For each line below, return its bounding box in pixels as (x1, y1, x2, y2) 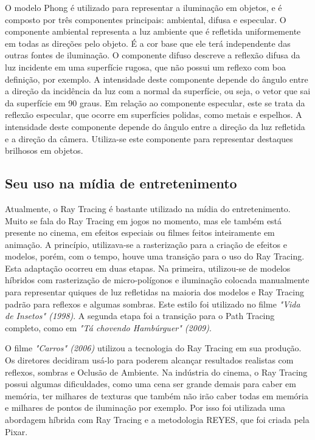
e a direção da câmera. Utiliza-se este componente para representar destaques (5, 132, 293, 145)
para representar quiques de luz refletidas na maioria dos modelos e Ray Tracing (5, 286, 304, 298)
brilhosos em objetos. (5, 144, 83, 157)
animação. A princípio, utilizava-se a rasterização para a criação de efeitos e (5, 238, 287, 250)
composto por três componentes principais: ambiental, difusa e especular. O (5, 13, 286, 26)
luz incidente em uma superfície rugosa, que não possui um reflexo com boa (5, 60, 286, 73)
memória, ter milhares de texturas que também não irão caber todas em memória (5, 389, 308, 402)
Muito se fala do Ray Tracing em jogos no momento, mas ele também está (5, 214, 282, 227)
